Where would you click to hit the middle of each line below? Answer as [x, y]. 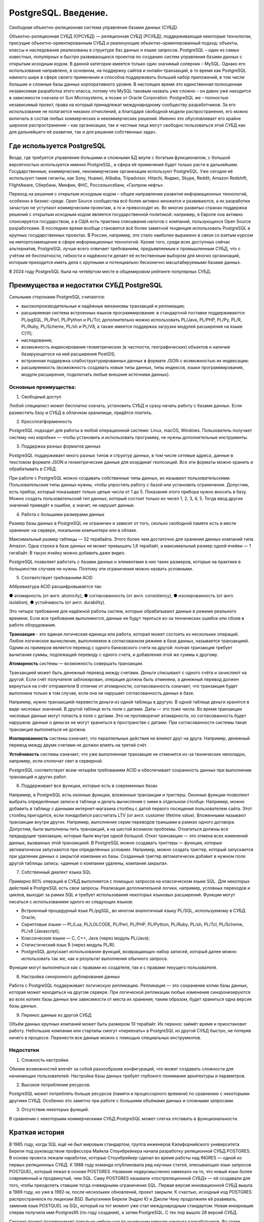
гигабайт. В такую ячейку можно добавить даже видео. [67, 553]
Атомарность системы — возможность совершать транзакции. [76, 664]
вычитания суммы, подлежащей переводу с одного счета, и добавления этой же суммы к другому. [114, 655]
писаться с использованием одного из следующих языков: [71, 901]
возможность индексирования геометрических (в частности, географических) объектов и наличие [126, 347]
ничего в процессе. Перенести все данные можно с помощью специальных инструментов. [105, 1037]
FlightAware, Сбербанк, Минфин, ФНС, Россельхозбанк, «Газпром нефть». [87, 185]
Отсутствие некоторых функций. [55, 1110]
